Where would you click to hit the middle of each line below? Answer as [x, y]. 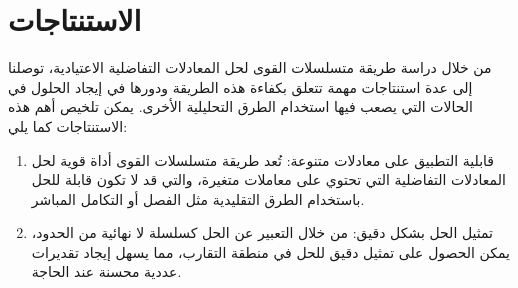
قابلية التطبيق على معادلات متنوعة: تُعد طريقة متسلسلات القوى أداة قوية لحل [263, 159]
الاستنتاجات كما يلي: [68, 125]
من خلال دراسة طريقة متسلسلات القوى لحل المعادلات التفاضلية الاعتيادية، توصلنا [250, 67]
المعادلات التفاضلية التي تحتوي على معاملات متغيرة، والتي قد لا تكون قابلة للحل [268, 179]
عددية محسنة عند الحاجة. [106, 271]
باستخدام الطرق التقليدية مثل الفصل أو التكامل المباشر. [198, 198]
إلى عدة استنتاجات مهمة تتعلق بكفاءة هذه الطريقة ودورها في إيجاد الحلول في [240, 86]
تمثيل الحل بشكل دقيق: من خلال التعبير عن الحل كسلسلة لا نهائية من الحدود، [262, 232]
